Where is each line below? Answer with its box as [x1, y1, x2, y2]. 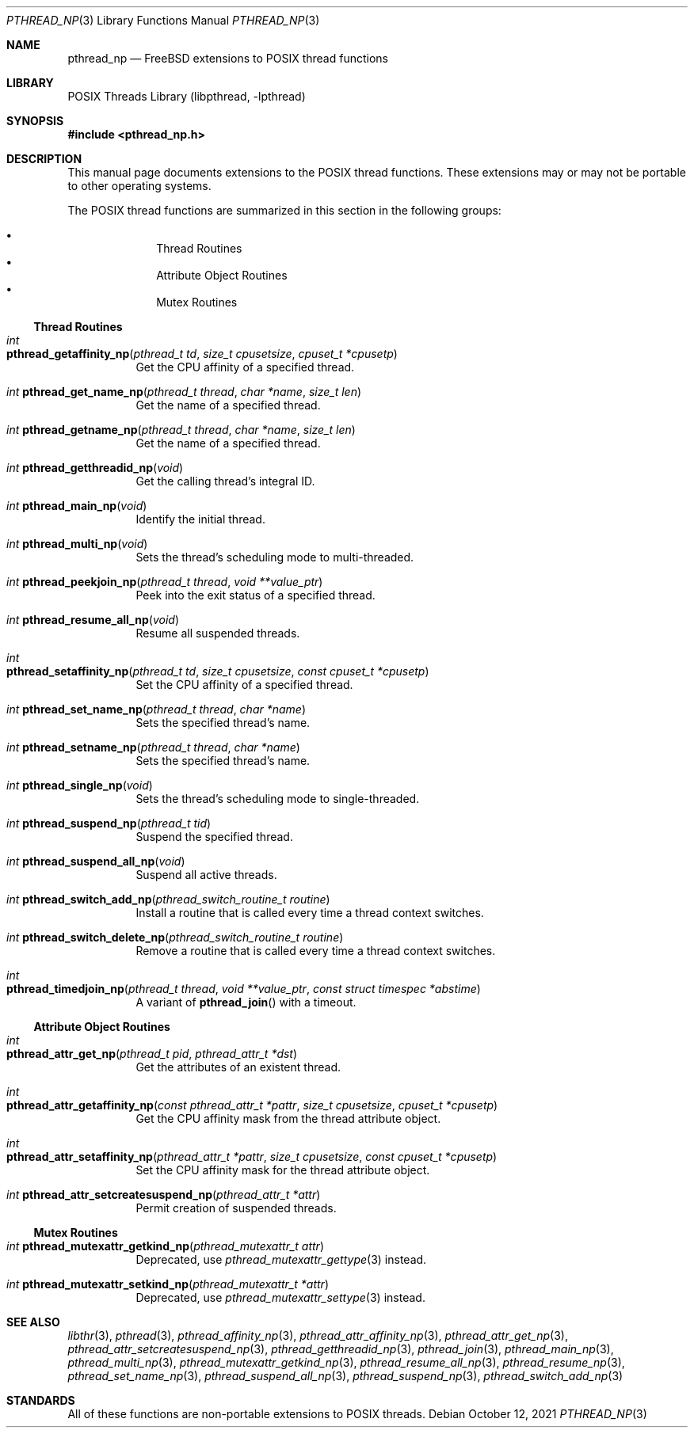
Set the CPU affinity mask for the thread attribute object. [135, 1163, 430, 1177]
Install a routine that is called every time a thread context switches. [135, 906, 484, 919]
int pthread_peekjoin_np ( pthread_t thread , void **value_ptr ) [6, 575, 323, 588]
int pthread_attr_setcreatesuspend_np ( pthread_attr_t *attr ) [6, 1188, 321, 1201]
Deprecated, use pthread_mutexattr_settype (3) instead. [135, 1291, 425, 1304]
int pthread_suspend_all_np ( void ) [6, 854, 185, 868]
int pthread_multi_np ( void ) [6, 537, 148, 550]
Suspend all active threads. [135, 868, 277, 881]
